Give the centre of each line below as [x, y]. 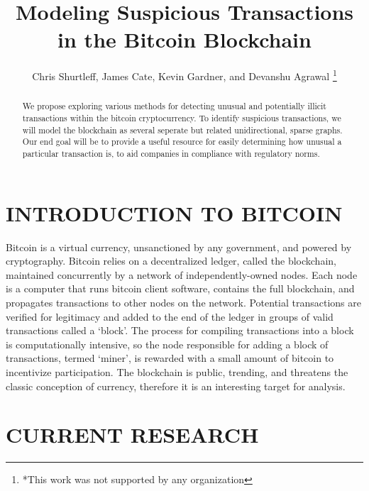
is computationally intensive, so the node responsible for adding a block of [167, 344]
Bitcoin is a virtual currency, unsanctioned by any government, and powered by [179, 247]
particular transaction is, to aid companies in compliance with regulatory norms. [171, 153]
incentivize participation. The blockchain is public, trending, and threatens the [177, 371]
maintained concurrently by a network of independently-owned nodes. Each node [182, 274]
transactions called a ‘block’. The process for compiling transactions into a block [180, 330]
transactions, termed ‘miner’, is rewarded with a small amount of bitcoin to [170, 358]
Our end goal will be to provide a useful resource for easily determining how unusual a [182, 142]
